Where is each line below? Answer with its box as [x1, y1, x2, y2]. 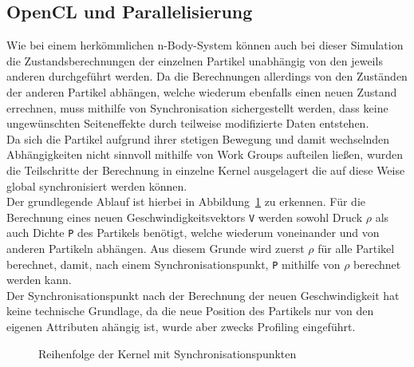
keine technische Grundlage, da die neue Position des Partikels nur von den [6, 302, 374, 319]
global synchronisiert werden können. [6, 177, 187, 194]
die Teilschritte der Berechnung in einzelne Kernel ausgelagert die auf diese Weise [6, 161, 405, 178]
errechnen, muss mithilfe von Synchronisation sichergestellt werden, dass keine [6, 99, 388, 116]
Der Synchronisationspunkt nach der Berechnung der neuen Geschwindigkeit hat [6, 286, 400, 303]
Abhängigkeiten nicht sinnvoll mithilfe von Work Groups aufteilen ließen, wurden [6, 146, 404, 163]
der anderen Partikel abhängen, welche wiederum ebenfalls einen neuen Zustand [6, 83, 397, 100]
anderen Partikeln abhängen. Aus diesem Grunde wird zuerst [6, 240, 305, 257]
